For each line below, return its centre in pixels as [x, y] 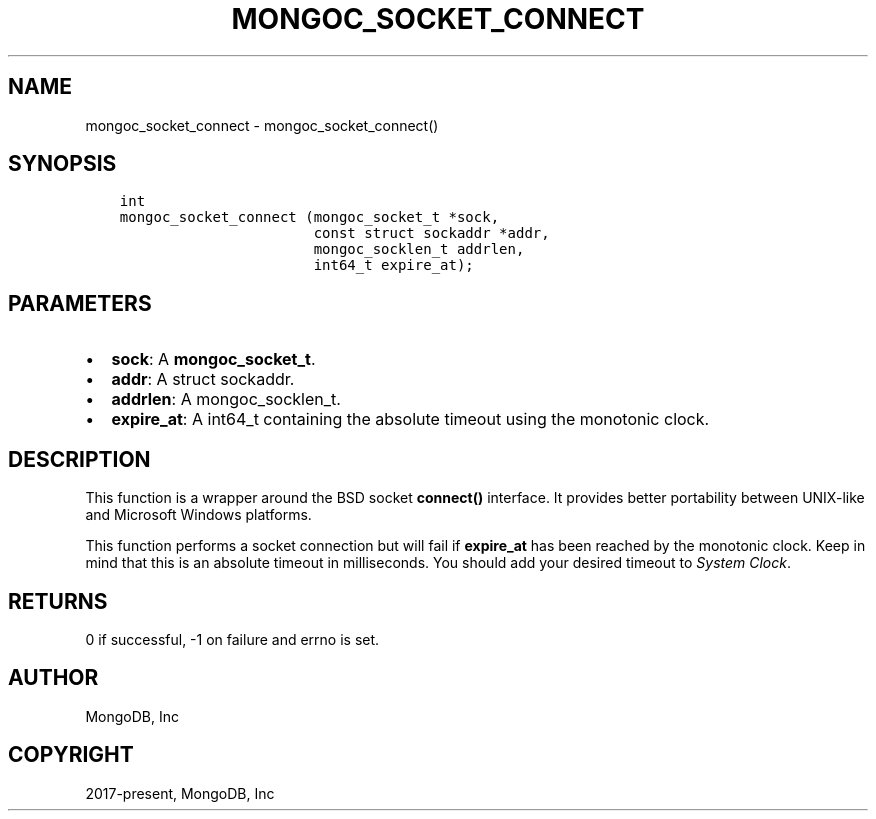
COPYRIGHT [71, 755]
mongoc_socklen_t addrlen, [419, 249]
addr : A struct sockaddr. [203, 379]
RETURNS [58, 601]
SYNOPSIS [62, 164]
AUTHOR [53, 678]
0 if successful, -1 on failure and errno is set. [232, 639]
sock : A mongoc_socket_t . [213, 359]
